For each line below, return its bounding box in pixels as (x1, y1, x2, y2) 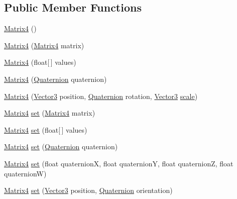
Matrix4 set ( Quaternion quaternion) (4, 141, 118, 152)
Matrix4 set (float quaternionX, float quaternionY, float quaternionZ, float (4, 158, 233, 168)
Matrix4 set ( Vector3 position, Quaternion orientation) (4, 185, 173, 195)
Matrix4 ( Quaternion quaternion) (4, 73, 107, 84)
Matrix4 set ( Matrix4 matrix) (4, 108, 95, 118)
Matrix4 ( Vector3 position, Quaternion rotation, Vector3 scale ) (4, 90, 198, 101)
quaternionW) (4, 168, 47, 178)
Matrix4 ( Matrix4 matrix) (4, 40, 84, 50)
